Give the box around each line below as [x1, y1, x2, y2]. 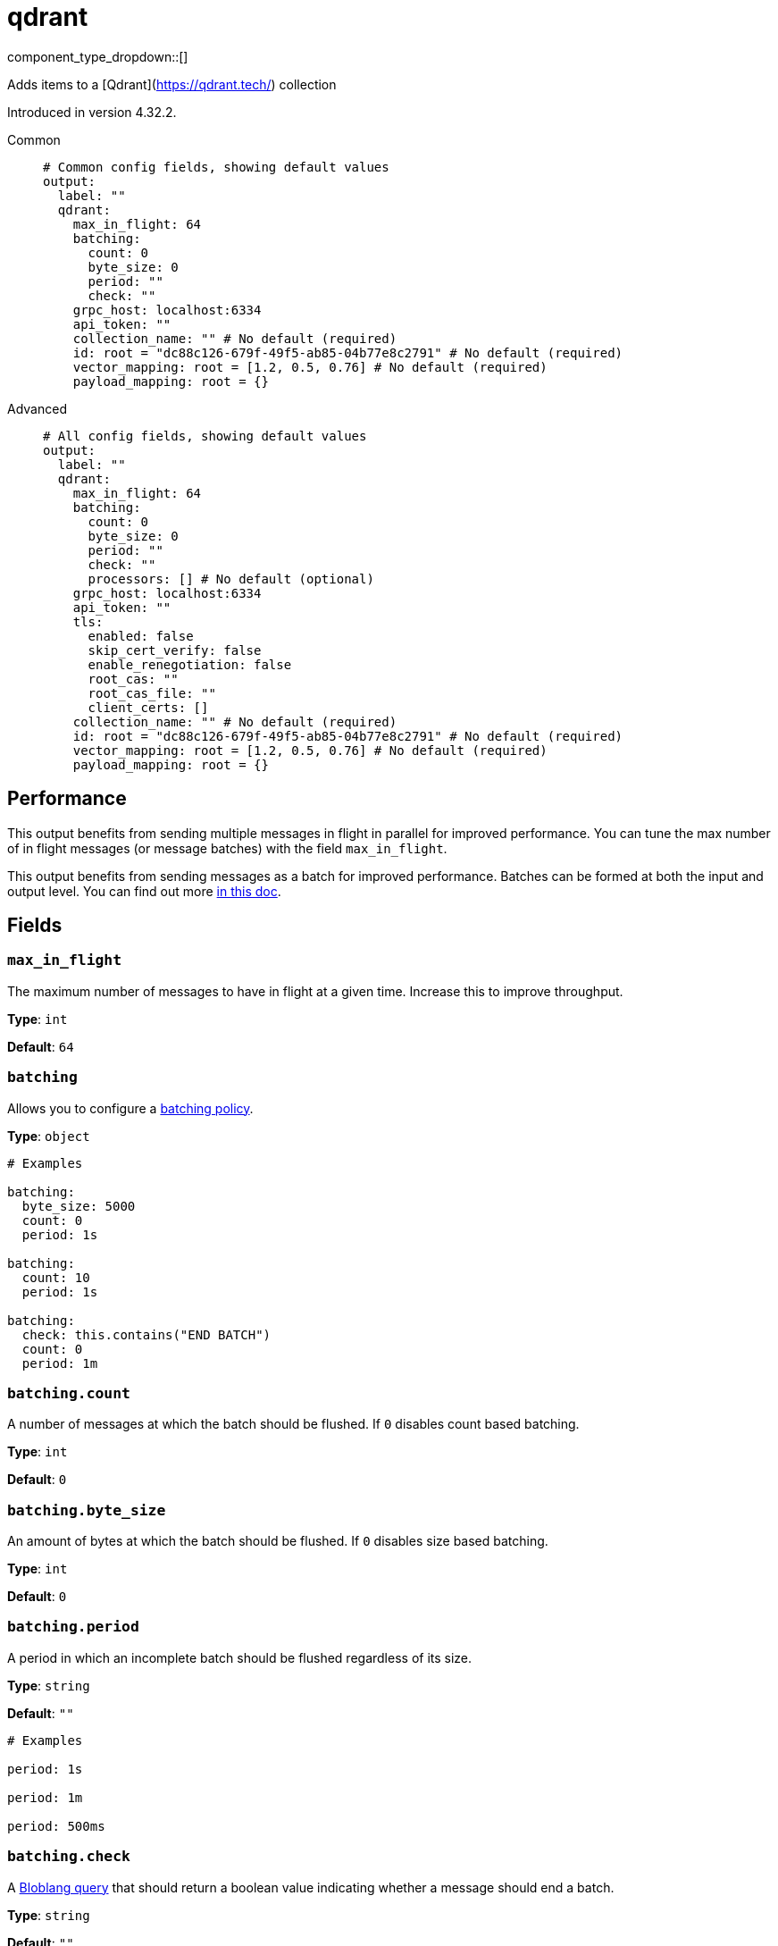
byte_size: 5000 [21, 1198, 136, 1213]
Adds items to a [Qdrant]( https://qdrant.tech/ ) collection [7, 76, 337, 92]
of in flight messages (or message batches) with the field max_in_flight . [7, 840, 448, 856]
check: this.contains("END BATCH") [21, 1327, 272, 1342]
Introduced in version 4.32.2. [7, 104, 177, 120]
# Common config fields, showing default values [43, 159, 389, 174]
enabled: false [88, 628, 194, 643]
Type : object [7, 1128, 90, 1144]
